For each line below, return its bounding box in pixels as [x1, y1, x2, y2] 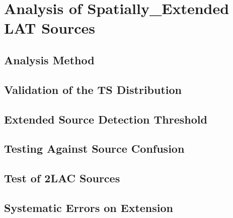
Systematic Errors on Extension [4, 199, 174, 215]
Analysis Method [4, 52, 95, 67]
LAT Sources [4, 18, 96, 38]
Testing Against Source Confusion [4, 141, 185, 156]
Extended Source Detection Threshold [4, 111, 207, 127]
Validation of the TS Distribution [4, 81, 182, 97]
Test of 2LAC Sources [4, 170, 120, 186]
